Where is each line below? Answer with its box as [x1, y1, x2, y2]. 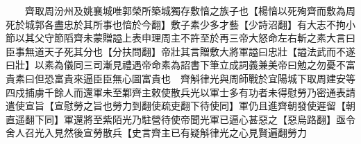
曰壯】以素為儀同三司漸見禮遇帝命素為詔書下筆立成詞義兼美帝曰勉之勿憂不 [6, 57, 346, 72]
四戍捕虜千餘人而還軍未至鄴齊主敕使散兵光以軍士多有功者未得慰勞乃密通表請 [6, 84, 355, 99]
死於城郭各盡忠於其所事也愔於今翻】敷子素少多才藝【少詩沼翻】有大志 [6, 17, 326, 31]
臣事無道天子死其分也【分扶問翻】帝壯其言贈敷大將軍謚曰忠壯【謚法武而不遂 [6, 44, 355, 58]
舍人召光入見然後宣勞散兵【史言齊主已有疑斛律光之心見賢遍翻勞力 [6, 125, 307, 140]
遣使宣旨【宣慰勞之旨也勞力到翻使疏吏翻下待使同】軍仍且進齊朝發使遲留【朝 [6, 98, 355, 113]
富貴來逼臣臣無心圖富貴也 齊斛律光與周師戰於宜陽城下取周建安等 [53, 71, 355, 85]
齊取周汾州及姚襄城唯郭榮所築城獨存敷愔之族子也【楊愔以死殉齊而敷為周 [24, 3, 355, 17]
